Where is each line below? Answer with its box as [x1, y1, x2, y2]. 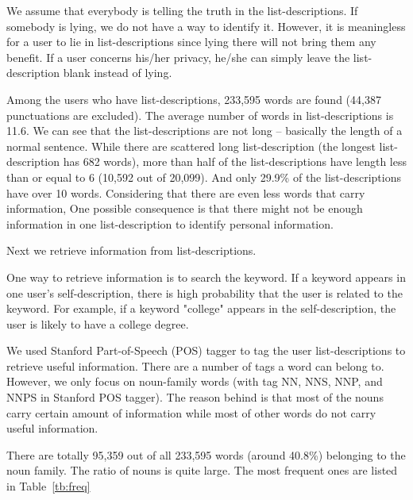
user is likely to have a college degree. [6, 315, 189, 332]
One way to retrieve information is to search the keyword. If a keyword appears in [6, 268, 406, 285]
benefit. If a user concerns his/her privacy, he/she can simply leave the [6, 48, 350, 65]
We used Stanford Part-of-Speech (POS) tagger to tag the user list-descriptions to [6, 342, 406, 359]
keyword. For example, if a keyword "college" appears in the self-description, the [6, 300, 396, 317]
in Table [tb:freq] [6, 478, 91, 494]
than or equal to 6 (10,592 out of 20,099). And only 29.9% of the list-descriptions [6, 168, 401, 185]
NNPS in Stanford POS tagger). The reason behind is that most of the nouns [6, 389, 384, 406]
